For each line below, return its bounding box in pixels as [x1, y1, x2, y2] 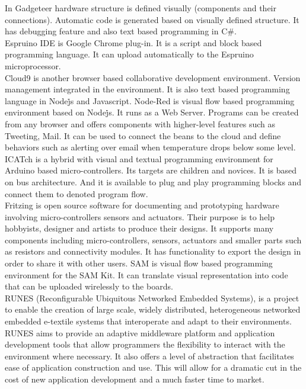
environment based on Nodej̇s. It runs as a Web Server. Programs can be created [5, 106, 299, 118]
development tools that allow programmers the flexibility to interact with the [5, 338, 285, 351]
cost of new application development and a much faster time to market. [5, 373, 264, 385]
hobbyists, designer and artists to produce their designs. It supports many [5, 222, 274, 234]
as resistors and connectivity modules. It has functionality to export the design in [5, 245, 301, 258]
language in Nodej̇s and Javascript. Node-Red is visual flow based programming [5, 94, 295, 107]
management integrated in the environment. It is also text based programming [5, 83, 290, 95]
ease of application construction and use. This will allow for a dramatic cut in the [5, 361, 302, 374]
